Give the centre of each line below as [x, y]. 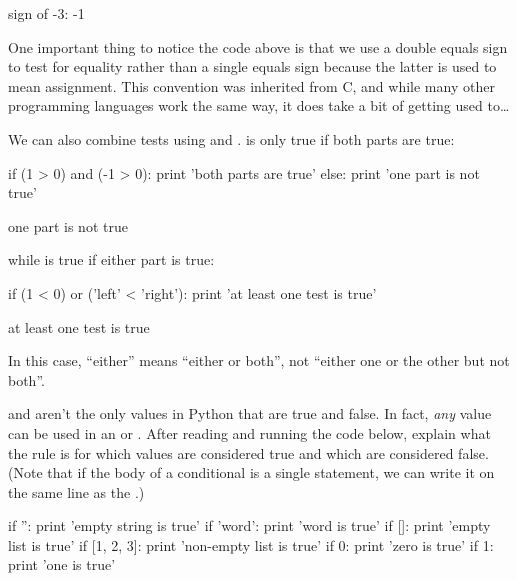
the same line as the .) [76, 491]
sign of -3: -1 [46, 13]
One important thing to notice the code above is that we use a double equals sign [258, 46]
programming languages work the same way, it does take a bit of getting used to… [259, 105]
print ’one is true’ [62, 564]
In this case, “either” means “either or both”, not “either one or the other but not [259, 360]
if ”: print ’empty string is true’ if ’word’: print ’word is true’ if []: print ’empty [249, 525]
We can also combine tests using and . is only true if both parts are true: [231, 138]
